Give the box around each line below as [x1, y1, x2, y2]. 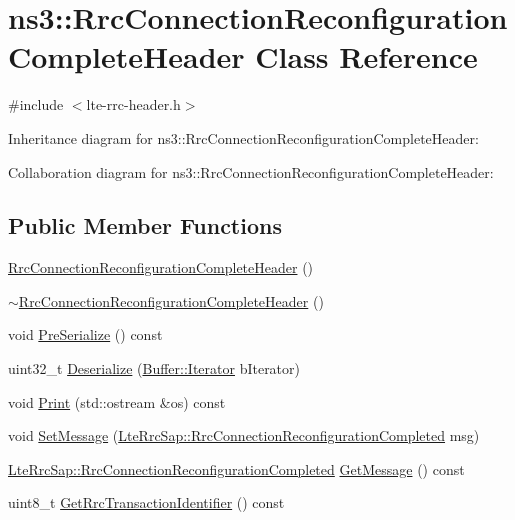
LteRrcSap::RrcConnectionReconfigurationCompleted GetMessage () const [8, 458, 465, 479]
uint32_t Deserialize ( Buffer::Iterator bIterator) [8, 358, 300, 379]
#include [8, 94, 64, 115]
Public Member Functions [8, 210, 282, 241]
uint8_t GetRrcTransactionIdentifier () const [8, 492, 285, 513]
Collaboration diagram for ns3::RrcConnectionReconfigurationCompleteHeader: [8, 161, 494, 182]
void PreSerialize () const [8, 324, 163, 345]
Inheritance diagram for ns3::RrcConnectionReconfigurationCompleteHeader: [8, 127, 479, 148]
